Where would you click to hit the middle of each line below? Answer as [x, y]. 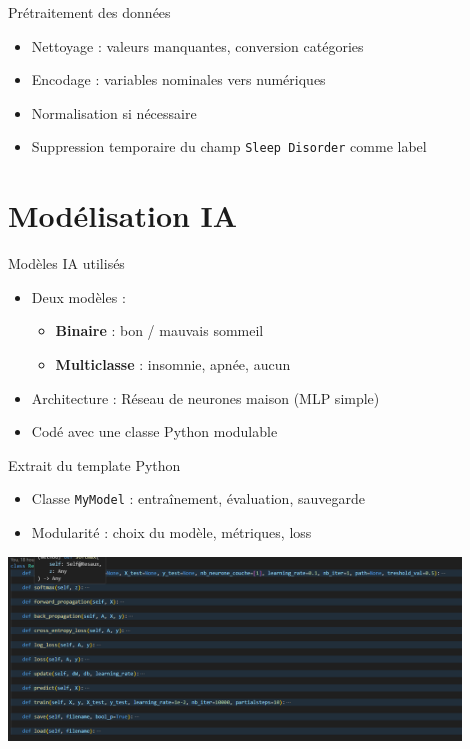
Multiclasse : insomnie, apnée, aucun [173, 363]
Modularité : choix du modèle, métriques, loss [171, 531]
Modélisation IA [123, 215]
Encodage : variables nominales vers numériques [178, 79]
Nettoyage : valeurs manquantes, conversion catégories [197, 45]
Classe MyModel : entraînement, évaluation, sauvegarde [198, 498]
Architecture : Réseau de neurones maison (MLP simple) [205, 397]
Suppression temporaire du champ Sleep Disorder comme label [229, 146]
